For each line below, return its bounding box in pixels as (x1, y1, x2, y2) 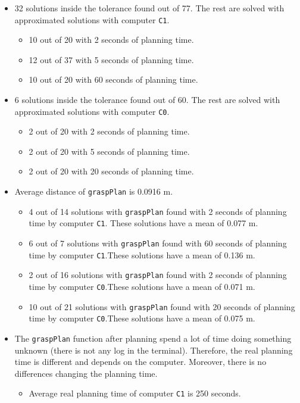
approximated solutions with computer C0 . (14, 105, 170, 117)
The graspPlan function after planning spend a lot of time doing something (14, 332, 292, 344)
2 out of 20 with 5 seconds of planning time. (29, 145, 190, 157)
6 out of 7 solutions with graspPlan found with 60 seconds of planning (29, 237, 287, 249)
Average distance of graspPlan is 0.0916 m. (14, 185, 173, 198)
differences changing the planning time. (14, 367, 158, 379)
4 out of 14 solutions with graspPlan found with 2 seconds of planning (29, 205, 287, 217)
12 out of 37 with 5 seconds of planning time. (29, 53, 194, 65)
